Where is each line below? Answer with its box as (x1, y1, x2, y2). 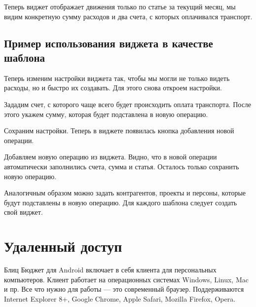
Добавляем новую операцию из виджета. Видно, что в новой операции (4, 152, 217, 162)
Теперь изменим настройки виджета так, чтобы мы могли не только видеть (4, 73, 230, 83)
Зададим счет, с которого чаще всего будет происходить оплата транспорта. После (4, 99, 252, 109)
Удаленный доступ (4, 236, 122, 256)
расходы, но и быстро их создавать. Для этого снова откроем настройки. (4, 82, 222, 93)
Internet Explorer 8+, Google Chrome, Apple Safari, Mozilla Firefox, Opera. (4, 293, 236, 304)
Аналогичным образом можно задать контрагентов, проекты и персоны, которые (4, 188, 246, 198)
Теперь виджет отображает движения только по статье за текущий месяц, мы (4, 1, 236, 11)
